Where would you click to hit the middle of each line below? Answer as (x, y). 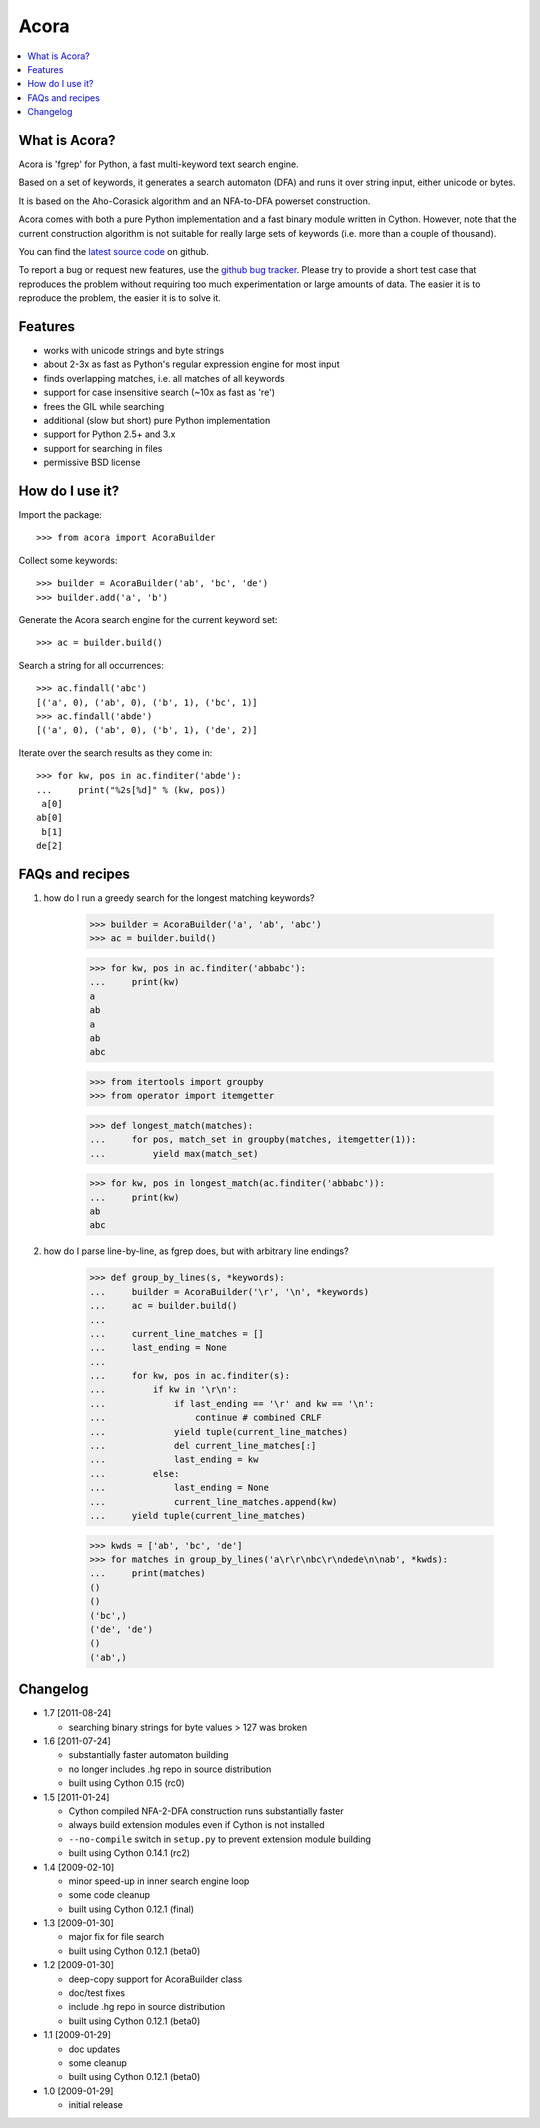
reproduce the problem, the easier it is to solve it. (120, 298)
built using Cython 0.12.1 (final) (131, 1909)
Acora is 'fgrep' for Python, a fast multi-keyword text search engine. (158, 164)
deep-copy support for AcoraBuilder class (155, 1979)
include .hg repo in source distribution (146, 2007)
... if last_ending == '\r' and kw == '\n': (232, 1403)
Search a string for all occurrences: (91, 665)
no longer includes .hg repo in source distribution (170, 1769)
